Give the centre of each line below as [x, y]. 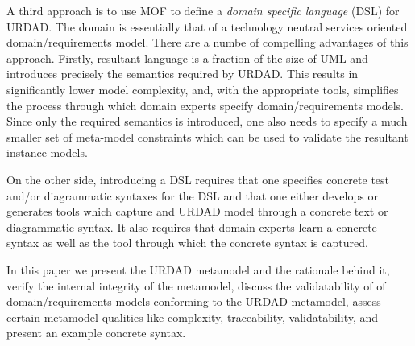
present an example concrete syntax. [96, 333]
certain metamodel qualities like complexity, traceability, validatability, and [193, 317]
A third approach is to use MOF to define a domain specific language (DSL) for [203, 10]
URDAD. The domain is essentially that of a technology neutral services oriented [207, 26]
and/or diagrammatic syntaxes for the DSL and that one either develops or [192, 195]
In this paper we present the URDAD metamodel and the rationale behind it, [198, 269]
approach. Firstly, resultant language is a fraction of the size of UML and [187, 58]
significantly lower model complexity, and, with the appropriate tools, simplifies [203, 89]
